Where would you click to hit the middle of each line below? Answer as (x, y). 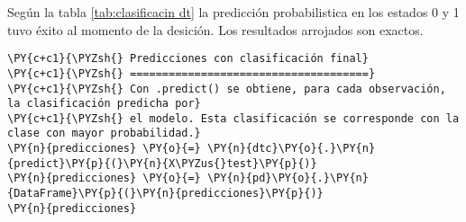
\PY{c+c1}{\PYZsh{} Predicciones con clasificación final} (188, 59)
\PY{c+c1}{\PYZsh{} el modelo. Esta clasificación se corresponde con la (233, 118)
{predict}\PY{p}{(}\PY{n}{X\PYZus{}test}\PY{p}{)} (162, 163)
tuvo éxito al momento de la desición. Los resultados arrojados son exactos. (215, 29)
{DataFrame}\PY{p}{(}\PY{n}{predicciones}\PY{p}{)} (165, 194)
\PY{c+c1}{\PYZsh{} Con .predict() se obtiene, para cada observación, (227, 89)
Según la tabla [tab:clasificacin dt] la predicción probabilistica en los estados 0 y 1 (233, 12)
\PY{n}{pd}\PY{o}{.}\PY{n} (288, 178)
